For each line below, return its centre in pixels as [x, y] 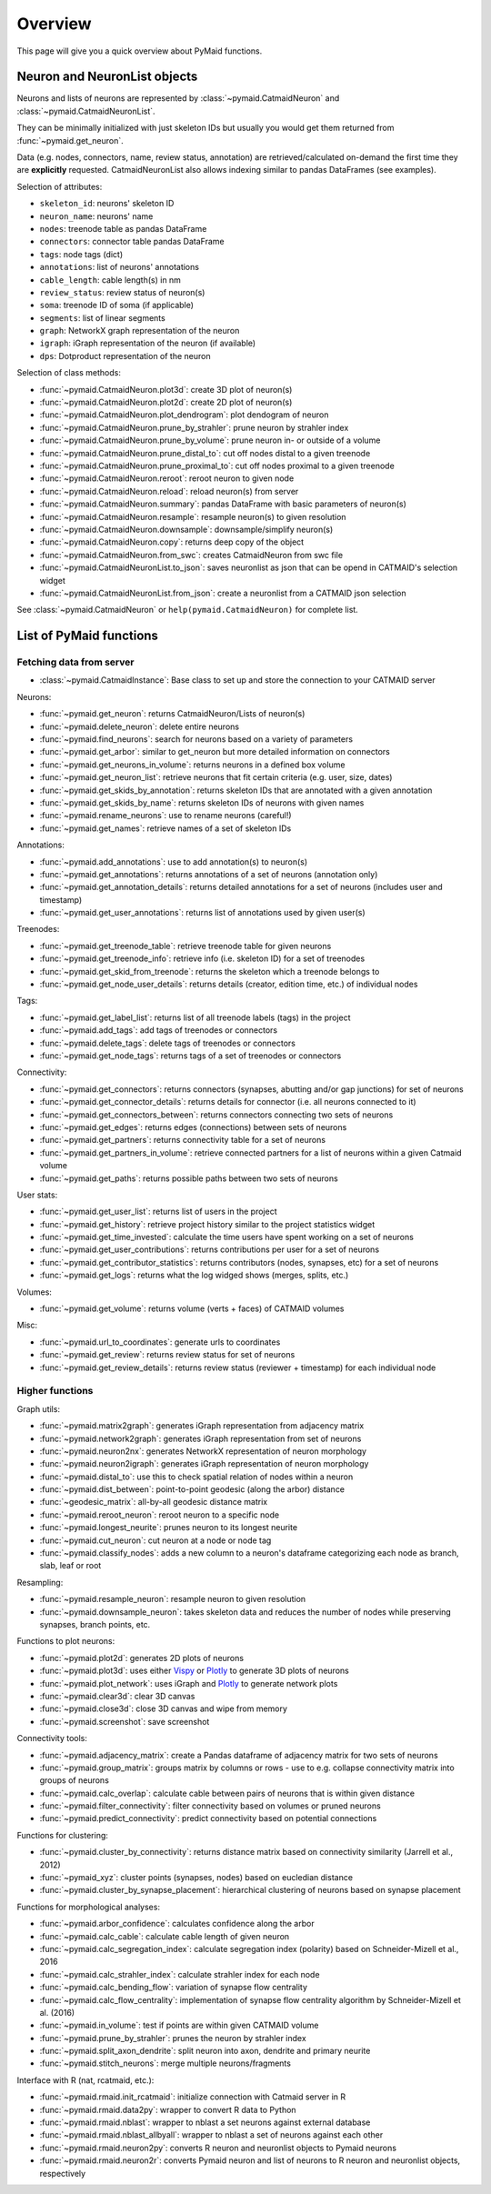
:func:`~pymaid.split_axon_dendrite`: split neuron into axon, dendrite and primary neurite [205, 2051]
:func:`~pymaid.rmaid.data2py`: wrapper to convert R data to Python [168, 2109]
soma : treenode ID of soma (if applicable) [117, 306]
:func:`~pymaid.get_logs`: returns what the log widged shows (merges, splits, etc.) [194, 1275]
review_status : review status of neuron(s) [122, 292]
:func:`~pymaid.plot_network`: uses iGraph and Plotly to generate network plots [189, 1683]
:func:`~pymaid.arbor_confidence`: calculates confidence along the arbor [177, 1924]
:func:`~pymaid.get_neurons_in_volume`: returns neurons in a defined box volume [192, 765]
